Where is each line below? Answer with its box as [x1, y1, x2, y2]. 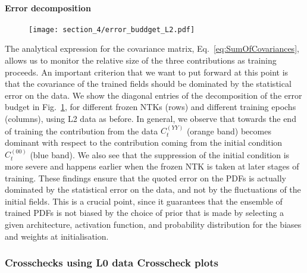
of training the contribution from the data [5, 124, 158, 137]
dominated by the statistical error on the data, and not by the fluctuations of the [5, 183, 301, 196]
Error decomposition [5, 1, 91, 14]
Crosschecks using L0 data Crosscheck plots [5, 255, 218, 270]
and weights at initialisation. [5, 230, 109, 242]
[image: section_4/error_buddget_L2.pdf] [29, 25, 195, 34]
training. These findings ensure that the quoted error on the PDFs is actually [5, 171, 286, 184]
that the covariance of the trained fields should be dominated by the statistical [5, 77, 292, 90]
